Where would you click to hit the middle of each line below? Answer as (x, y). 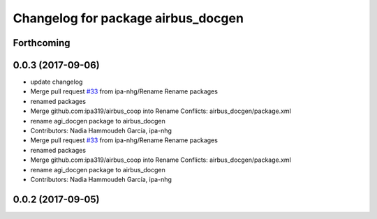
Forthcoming (42, 43)
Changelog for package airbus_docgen (128, 18)
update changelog (57, 82)
